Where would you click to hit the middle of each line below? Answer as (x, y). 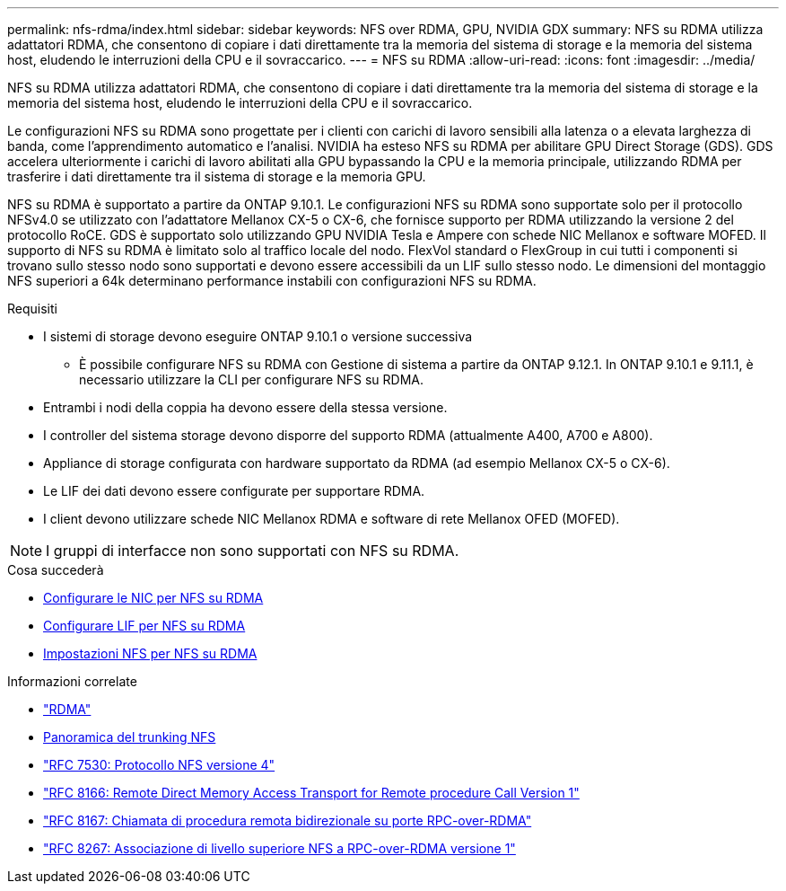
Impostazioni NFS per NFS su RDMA (150, 653)
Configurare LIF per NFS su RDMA (144, 626)
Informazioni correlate (72, 681)
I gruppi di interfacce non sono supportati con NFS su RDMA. (253, 551)
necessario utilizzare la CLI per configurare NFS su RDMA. (251, 379)
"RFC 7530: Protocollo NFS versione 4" (159, 765)
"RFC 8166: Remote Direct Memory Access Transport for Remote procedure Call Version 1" (311, 793)
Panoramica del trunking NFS (130, 737)
